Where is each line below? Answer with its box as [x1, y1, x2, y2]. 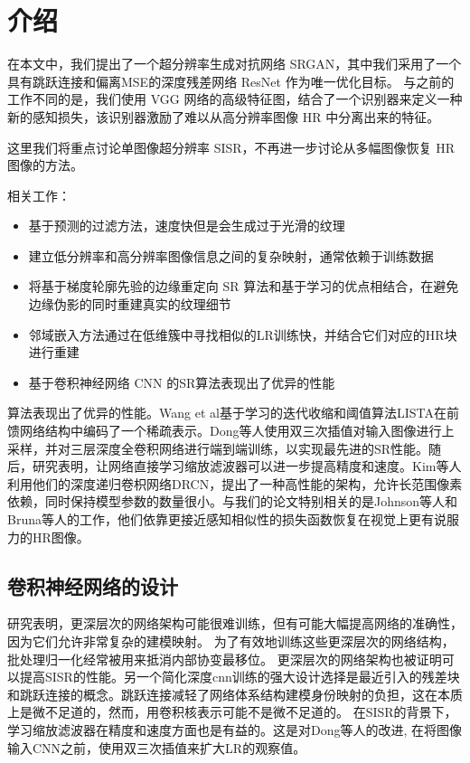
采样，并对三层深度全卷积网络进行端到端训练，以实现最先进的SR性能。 [7, 438, 429, 457]
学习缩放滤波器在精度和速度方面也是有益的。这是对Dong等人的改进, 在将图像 [7, 720, 463, 739]
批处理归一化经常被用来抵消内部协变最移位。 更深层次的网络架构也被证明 [7, 649, 442, 668]
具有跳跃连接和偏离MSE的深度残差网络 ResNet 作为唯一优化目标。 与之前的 [7, 71, 455, 90]
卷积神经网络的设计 [7, 571, 178, 599]
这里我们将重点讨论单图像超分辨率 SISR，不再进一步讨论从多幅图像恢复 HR [7, 137, 456, 156]
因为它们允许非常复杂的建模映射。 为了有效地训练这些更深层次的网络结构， [7, 631, 455, 650]
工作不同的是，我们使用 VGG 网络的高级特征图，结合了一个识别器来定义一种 [7, 89, 463, 108]
